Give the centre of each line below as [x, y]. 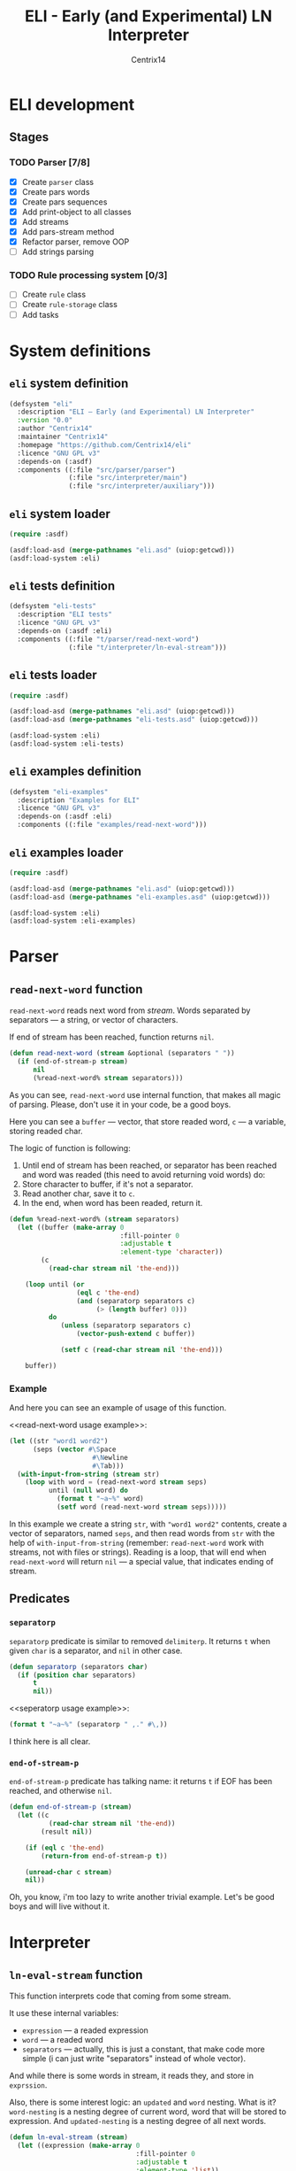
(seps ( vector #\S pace [74, 1449]
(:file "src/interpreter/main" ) [128, 478]
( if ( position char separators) [77, 1675]
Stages [29, 138]
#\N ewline [110, 1457]
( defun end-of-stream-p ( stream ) [71, 1807]
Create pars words [56, 191]
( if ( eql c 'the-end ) [65, 1848]
